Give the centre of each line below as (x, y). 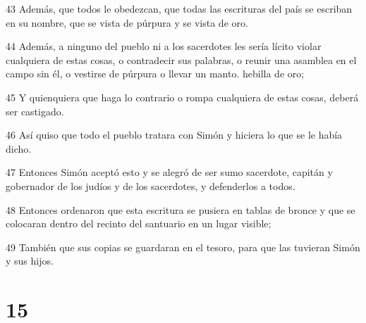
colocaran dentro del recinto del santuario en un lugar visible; (139, 223)
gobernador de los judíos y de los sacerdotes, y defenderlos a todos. (151, 185)
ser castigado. (35, 111)
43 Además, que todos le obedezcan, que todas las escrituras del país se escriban (179, 8)
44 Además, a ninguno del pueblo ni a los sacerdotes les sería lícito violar (164, 46)
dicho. (19, 148)
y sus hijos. (30, 261)
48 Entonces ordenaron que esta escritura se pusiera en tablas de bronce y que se (181, 209)
